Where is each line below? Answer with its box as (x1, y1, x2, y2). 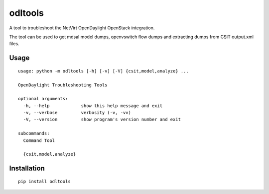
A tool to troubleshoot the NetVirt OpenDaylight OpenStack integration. (9, 25, 155, 31)
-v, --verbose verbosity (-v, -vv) (23, 110, 132, 116)
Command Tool (23, 137, 55, 143)
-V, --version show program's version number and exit (23, 117, 181, 123)
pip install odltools (18, 179, 71, 184)
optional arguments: (18, 96, 68, 102)
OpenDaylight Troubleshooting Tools (18, 82, 108, 88)
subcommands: (18, 130, 50, 136)
